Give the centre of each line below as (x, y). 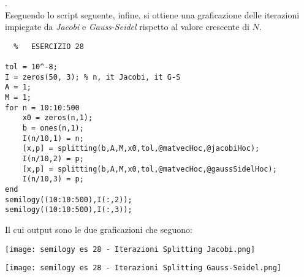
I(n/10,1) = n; (53, 138)
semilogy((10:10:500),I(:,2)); (69, 199)
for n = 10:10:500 (42, 108)
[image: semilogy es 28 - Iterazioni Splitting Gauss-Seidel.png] (143, 268)
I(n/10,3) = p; (53, 179)
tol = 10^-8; (31, 67)
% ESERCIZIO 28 (49, 46)
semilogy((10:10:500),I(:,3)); (69, 210)
